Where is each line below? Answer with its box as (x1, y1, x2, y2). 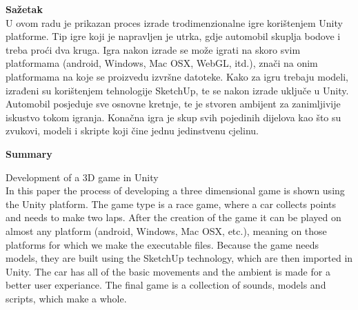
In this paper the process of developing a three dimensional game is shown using (6, 183, 345, 198)
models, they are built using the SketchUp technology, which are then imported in (6, 251, 353, 265)
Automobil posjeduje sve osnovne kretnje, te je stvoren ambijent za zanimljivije (6, 96, 341, 111)
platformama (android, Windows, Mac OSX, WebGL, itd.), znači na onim (6, 56, 318, 70)
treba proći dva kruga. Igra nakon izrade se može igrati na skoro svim (6, 42, 301, 56)
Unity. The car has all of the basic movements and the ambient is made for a (6, 264, 330, 278)
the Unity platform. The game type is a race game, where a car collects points (6, 196, 337, 211)
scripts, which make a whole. (6, 291, 127, 305)
